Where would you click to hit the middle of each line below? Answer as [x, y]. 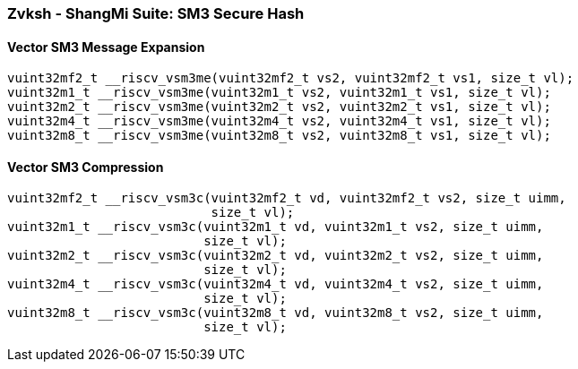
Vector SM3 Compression [86, 167]
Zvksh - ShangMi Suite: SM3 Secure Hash [156, 13]
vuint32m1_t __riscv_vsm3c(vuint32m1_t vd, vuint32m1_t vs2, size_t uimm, [276, 227]
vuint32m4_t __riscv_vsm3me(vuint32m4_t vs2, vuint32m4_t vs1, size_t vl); [279, 121]
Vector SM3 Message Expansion [106, 47]
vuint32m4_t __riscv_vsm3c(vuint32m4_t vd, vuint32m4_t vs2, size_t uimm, [276, 284]
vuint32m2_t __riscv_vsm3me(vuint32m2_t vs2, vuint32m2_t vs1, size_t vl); [279, 107]
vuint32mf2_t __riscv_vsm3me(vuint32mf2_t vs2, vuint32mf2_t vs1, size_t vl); [291, 78]
